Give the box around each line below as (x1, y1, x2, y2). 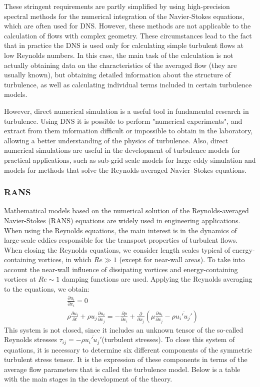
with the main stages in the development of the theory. (4, 374, 172, 384)
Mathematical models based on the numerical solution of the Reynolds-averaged (4, 205, 249, 216)
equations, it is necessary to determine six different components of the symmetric (4, 344, 252, 355)
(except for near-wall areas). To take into (119, 254, 245, 265)
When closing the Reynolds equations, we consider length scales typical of (4, 244, 230, 255)
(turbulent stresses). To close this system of (101, 334, 235, 345)
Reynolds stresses (4, 334, 57, 345)
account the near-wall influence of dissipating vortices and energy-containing (4, 264, 238, 274)
